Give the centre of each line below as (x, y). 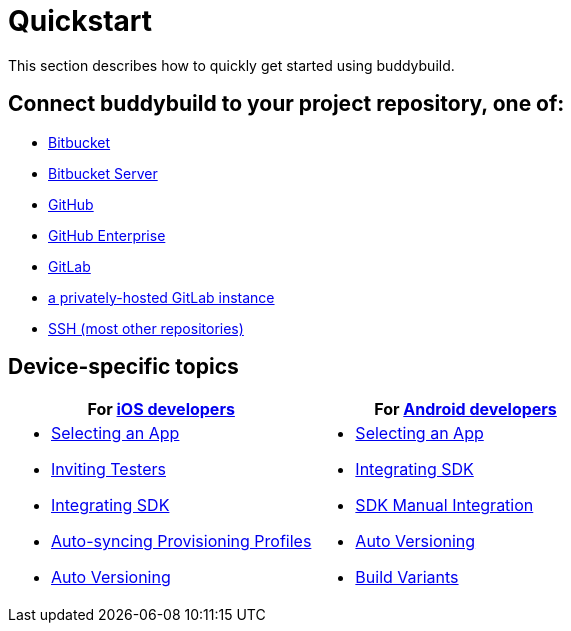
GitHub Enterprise (107, 235)
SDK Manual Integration (444, 505)
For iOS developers (161, 409)
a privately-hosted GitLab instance (161, 297)
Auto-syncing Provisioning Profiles (181, 541)
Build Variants (407, 577)
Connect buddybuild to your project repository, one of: (286, 104)
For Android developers (465, 409)
